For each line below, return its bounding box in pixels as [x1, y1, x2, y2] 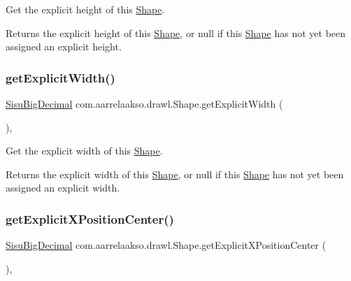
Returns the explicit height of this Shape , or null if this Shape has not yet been [6, 25, 346, 40]
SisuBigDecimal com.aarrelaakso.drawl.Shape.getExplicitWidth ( [6, 96, 283, 110]
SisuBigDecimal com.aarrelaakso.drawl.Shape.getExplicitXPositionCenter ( [6, 238, 327, 252]
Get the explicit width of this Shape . [6, 143, 163, 158]
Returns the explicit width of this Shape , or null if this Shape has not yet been [6, 166, 344, 181]
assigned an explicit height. [6, 39, 122, 54]
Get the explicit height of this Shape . [6, 2, 165, 16]
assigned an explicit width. [6, 180, 120, 195]
